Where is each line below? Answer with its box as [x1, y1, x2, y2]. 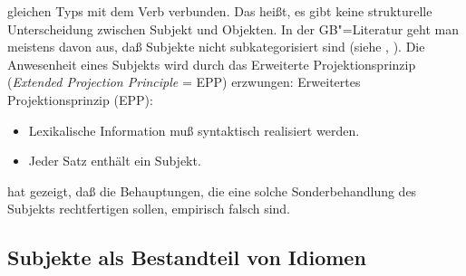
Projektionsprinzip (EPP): [7, 90, 153, 109]
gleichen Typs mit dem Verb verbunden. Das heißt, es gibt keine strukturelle [7, 2, 432, 20]
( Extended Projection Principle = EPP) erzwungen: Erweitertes [7, 72, 361, 91]
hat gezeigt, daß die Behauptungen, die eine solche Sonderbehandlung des [7, 181, 417, 200]
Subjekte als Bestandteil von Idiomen [7, 243, 366, 271]
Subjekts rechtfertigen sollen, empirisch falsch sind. [7, 199, 291, 218]
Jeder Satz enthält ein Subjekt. [28, 151, 201, 170]
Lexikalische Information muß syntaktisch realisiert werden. [28, 120, 360, 139]
